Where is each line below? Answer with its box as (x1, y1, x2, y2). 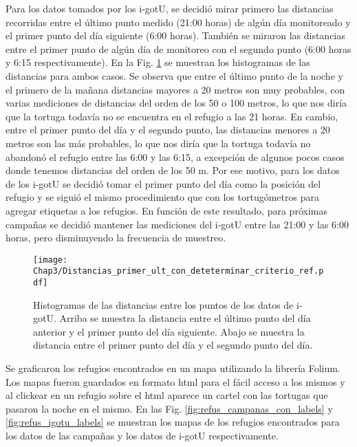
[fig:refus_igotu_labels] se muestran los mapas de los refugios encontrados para (6, 415, 340, 429)
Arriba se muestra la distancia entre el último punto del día (59, 311, 311, 325)
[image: (33, 254, 68, 265)
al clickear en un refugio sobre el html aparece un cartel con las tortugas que (6, 388, 328, 402)
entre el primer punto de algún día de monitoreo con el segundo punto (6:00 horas (6, 41, 351, 56)
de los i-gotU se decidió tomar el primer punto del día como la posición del (6, 176, 321, 190)
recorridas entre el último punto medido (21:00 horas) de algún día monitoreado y (6, 14, 351, 29)
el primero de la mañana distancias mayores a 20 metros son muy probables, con (6, 82, 345, 96)
